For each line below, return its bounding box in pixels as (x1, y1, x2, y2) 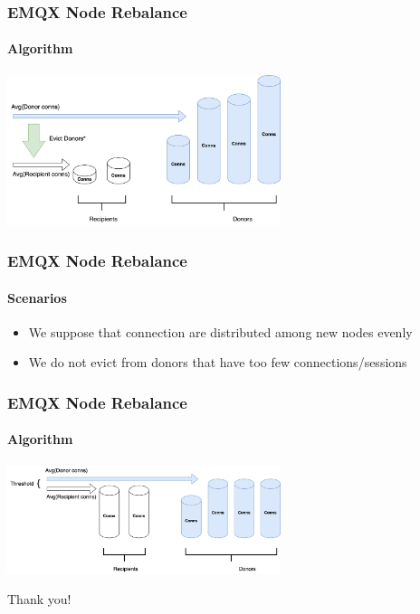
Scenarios (7, 288, 67, 307)
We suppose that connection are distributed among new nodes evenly (28, 322, 413, 341)
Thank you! (7, 590, 72, 609)
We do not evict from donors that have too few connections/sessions (28, 353, 407, 372)
